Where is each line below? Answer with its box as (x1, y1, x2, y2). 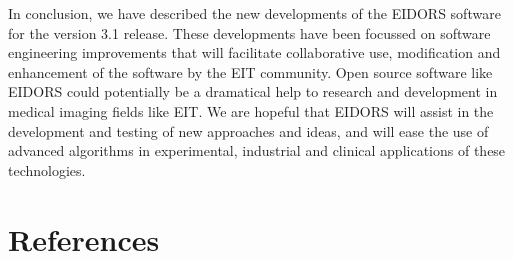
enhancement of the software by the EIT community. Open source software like (8, 61, 493, 82)
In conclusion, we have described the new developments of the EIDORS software (8, 3, 501, 23)
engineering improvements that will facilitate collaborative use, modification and (8, 42, 501, 63)
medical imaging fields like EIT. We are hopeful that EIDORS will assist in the (8, 100, 494, 121)
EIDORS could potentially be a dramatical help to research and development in (8, 81, 498, 102)
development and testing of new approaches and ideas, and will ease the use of (8, 120, 489, 141)
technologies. (8, 159, 86, 180)
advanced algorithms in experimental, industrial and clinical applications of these (8, 140, 506, 161)
